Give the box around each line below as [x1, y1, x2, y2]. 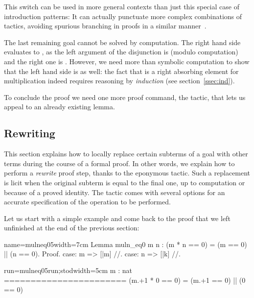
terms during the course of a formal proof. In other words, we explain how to [4, 158, 235, 168]
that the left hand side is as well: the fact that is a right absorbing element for [4, 66, 239, 76]
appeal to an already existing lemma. [4, 101, 115, 112]
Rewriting [4, 125, 55, 141]
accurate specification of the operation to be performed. [4, 197, 171, 207]
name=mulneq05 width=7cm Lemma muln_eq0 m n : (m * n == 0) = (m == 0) [4, 239, 247, 249]
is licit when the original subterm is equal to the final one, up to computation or [4, 177, 245, 187]
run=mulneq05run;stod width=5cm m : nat [4, 265, 132, 275]
